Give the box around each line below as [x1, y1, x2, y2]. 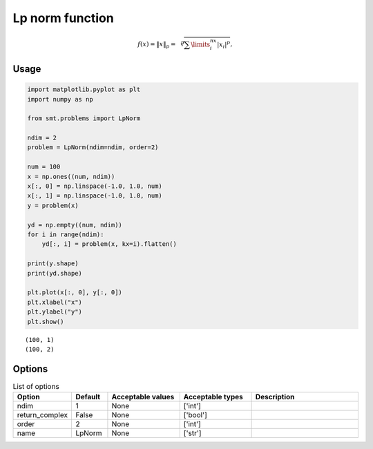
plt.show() [27, 318, 64, 325]
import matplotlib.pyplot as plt [27, 86, 141, 93]
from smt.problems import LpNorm [27, 115, 141, 122]
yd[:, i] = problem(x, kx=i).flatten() [41, 240, 178, 248]
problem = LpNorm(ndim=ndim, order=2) [27, 144, 159, 151]
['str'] [183, 428, 202, 438]
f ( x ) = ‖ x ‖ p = [137, 40, 176, 50]
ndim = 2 [27, 134, 57, 142]
